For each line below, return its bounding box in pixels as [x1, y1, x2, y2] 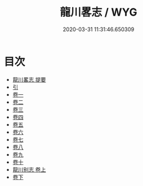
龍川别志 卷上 [12, 166, 46, 173]
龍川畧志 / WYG [59, 5, 138, 19]
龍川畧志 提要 [12, 76, 46, 83]
